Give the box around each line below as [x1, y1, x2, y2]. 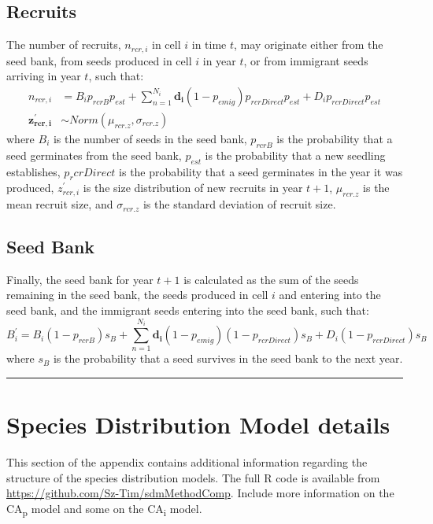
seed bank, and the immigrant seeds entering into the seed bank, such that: [6, 302, 369, 319]
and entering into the [279, 286, 381, 303]
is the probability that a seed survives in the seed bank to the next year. [53, 350, 403, 367]
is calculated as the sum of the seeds [183, 271, 359, 287]
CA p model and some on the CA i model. [6, 500, 202, 518]
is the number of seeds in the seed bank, [53, 130, 247, 146]
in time [191, 36, 227, 53]
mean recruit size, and [6, 196, 113, 212]
